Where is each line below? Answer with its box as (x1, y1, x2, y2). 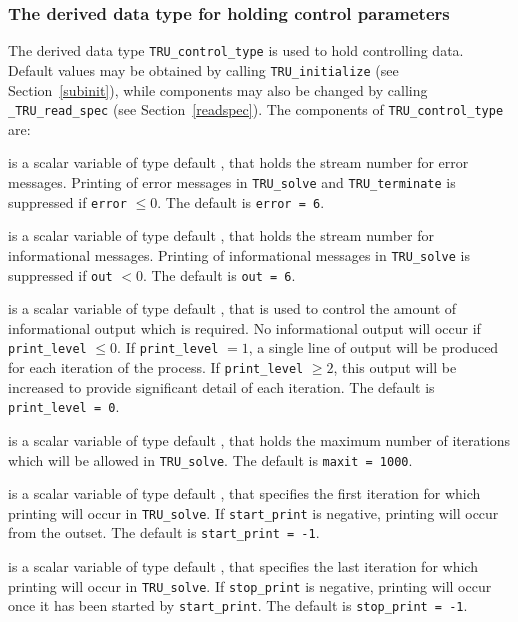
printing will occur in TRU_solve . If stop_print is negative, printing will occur (8, 575, 492, 596)
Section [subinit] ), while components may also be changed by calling (8, 79, 428, 100)
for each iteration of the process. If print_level (8, 357, 304, 378)
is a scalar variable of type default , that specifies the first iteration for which (8, 483, 481, 504)
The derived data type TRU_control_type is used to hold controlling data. (8, 40, 464, 61)
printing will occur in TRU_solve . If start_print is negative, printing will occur (8, 502, 499, 523)
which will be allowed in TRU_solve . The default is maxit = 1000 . (8, 449, 413, 470)
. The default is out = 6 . (142, 264, 296, 285)
